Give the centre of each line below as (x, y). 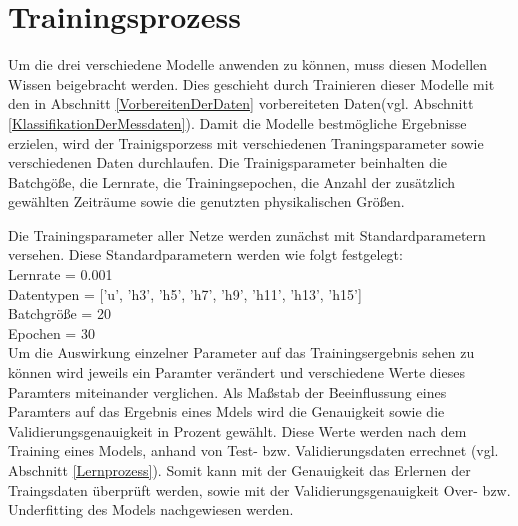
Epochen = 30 (51, 332)
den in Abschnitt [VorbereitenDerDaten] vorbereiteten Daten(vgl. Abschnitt (241, 103)
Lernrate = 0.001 (60, 274)
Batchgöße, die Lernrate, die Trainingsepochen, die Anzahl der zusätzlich (232, 181)
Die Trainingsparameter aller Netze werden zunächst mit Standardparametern (247, 234)
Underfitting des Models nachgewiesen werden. (151, 509)
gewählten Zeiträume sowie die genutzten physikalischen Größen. (206, 201)
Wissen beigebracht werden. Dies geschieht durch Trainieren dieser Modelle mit (251, 83)
